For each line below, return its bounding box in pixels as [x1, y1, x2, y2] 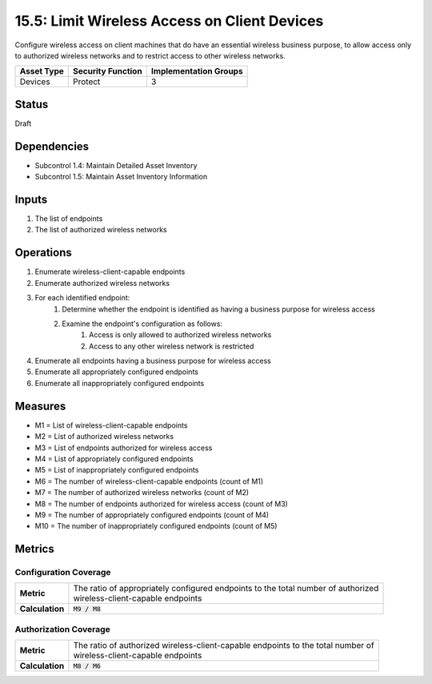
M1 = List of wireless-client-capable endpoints [34, 420, 188, 430]
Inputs [14, 192, 48, 206]
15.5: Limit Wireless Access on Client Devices [14, 12, 324, 30]
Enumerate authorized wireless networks [34, 278, 170, 288]
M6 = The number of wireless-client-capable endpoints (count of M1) [34, 477, 264, 486]
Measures [14, 399, 66, 412]
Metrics [14, 542, 55, 556]
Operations [14, 246, 72, 260]
